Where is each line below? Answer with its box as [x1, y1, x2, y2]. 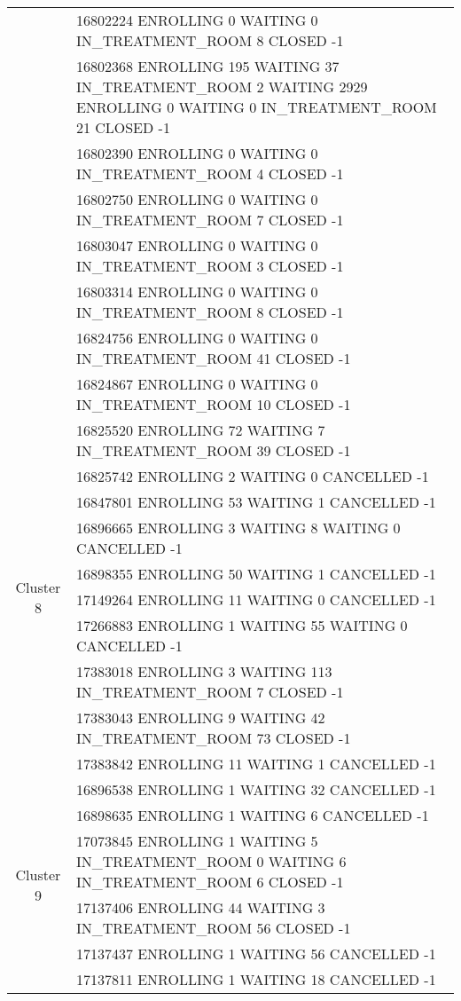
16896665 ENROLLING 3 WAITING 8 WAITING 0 [75, 517, 401, 538]
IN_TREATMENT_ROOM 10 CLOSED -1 [75, 394, 351, 414]
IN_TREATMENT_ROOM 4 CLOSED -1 [75, 163, 344, 184]
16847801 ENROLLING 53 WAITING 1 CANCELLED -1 [75, 492, 436, 512]
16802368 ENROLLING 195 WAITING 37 [75, 56, 340, 76]
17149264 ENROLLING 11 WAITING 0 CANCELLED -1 [75, 589, 436, 610]
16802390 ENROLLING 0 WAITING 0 [75, 143, 318, 163]
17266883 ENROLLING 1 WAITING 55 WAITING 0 [75, 615, 408, 635]
